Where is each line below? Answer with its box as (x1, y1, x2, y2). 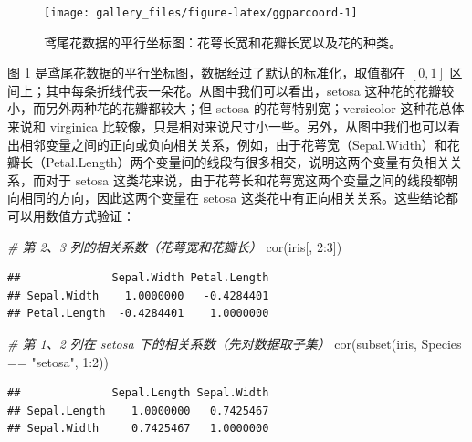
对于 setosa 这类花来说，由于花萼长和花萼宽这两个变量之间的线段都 (45, 170, 446, 189)
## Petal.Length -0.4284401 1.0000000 (7, 307, 269, 321)
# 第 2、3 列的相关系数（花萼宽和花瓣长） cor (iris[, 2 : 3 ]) (7, 237, 342, 256)
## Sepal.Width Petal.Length (7, 271, 269, 285)
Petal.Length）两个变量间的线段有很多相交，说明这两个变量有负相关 (45, 153, 450, 172)
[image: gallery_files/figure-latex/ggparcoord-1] (44, 6, 358, 19)
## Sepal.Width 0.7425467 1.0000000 (7, 422, 269, 436)
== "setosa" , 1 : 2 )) (7, 352, 110, 371)
